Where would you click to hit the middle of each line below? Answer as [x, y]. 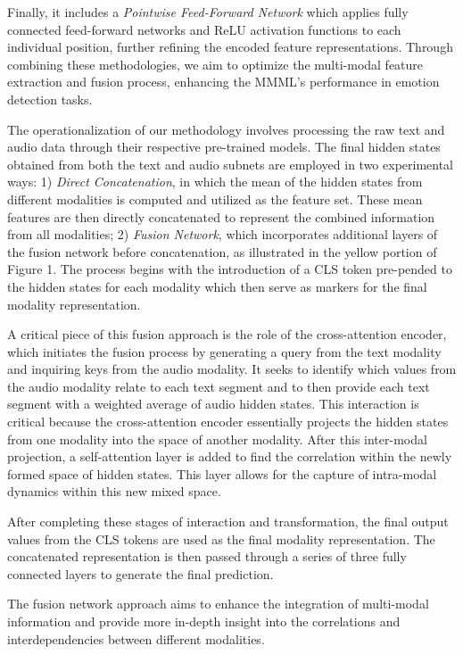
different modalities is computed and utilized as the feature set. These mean [215, 199]
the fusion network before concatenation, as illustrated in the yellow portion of [222, 251]
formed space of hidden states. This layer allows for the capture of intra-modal [222, 473]
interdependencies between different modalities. [136, 638]
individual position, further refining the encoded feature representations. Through [230, 47]
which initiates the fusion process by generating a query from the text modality [224, 351]
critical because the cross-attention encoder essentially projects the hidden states [228, 422]
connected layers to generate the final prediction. [141, 573]
